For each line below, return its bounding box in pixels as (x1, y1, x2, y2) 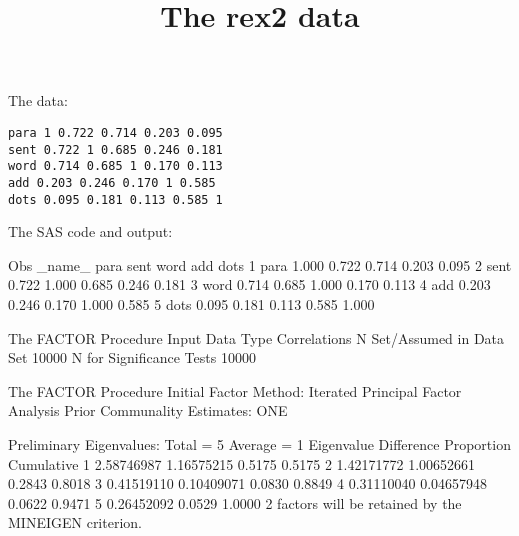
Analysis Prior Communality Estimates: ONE (8, 400, 288, 421)
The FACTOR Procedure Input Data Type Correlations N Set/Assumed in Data (8, 327, 505, 348)
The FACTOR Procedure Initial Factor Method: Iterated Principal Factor (8, 380, 462, 401)
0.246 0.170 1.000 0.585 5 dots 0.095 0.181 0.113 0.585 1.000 (8, 294, 375, 315)
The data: (8, 90, 68, 111)
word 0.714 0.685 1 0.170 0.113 (8, 159, 223, 174)
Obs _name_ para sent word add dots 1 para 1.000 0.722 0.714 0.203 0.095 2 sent (8, 254, 512, 275)
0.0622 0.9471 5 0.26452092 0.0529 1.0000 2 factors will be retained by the (8, 492, 462, 513)
